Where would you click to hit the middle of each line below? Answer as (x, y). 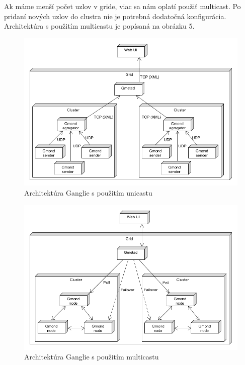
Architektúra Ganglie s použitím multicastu (92, 357)
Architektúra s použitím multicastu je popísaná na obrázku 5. (99, 26)
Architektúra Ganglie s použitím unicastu (88, 192)
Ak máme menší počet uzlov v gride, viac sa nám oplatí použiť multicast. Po (122, 6)
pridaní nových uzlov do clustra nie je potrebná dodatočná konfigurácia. (115, 16)
